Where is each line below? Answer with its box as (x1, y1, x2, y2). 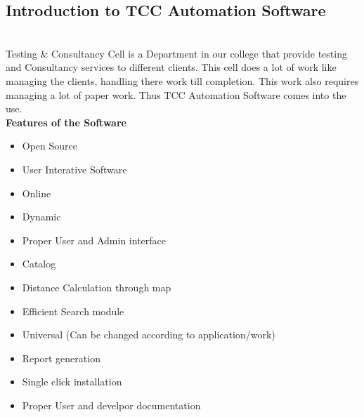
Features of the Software (6, 114, 126, 129)
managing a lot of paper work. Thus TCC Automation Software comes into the (6, 87, 346, 102)
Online (22, 185, 51, 200)
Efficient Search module (22, 303, 124, 318)
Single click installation (22, 374, 122, 389)
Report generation (22, 350, 100, 365)
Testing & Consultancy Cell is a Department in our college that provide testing (6, 46, 347, 60)
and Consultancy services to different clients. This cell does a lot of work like (6, 60, 337, 74)
